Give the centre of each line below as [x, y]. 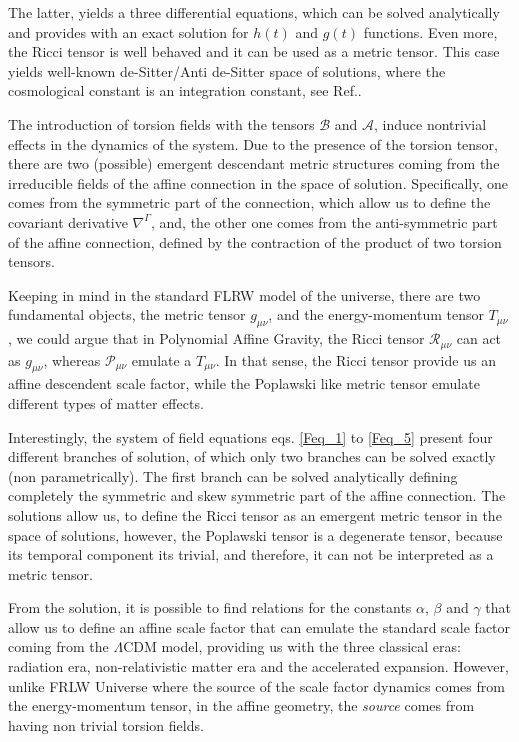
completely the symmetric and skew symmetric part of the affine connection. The [257, 495]
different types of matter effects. [106, 402]
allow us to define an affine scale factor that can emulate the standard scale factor [259, 626]
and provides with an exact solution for [128, 31]
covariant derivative [68, 221]
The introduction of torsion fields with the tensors [161, 123]
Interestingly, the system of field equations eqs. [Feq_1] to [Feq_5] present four [250, 436]
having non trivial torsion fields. [106, 724]
